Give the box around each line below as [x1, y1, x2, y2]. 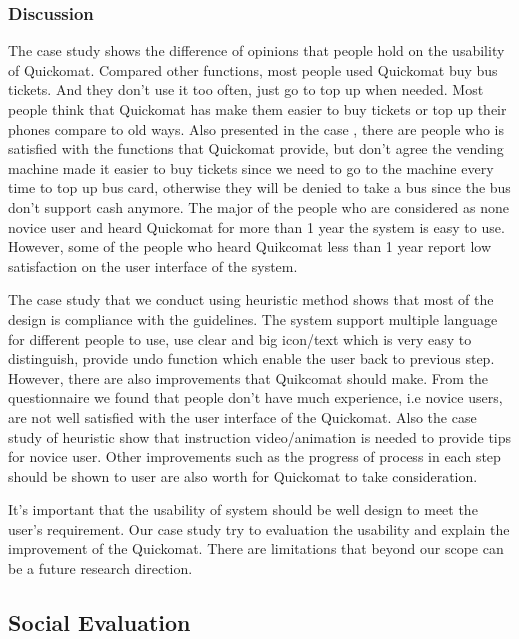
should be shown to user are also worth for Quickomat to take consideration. [8, 465, 478, 486]
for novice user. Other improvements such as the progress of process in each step [8, 446, 501, 467]
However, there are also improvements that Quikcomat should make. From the [8, 367, 489, 388]
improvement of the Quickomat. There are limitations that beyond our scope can [8, 538, 504, 559]
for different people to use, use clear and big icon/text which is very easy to [8, 328, 472, 349]
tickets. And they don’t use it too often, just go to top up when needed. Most [8, 79, 484, 100]
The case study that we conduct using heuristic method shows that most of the [8, 289, 494, 310]
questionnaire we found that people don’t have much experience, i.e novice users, [8, 387, 503, 408]
